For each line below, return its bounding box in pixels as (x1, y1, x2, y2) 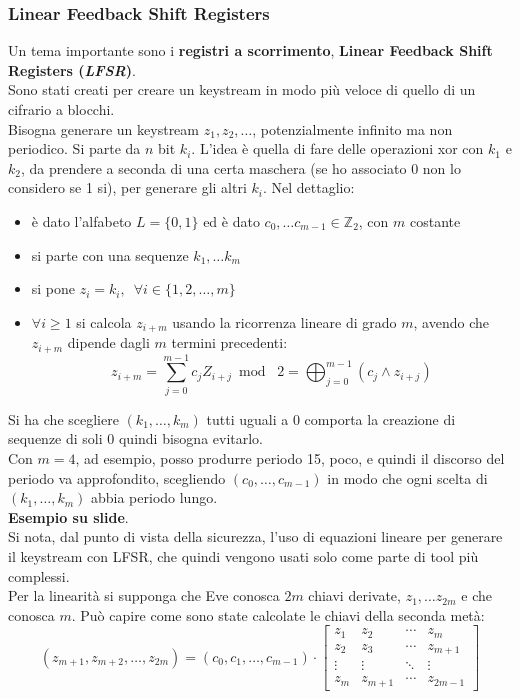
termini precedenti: (171, 332, 288, 353)
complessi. (8, 565, 70, 586)
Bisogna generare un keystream (8, 118, 200, 139)
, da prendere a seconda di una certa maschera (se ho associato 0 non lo (20, 157, 461, 178)
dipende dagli (67, 332, 150, 353)
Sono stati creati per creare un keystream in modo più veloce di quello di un (8, 79, 476, 100)
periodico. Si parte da (8, 138, 141, 159)
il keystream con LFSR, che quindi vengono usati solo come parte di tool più (8, 545, 479, 566)
